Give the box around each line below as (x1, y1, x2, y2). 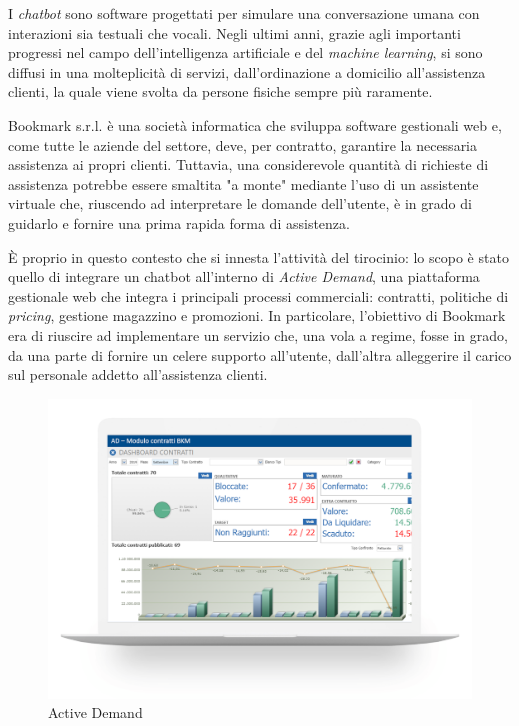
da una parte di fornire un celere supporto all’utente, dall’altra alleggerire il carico (8, 344, 512, 365)
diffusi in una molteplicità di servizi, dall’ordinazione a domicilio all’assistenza (8, 61, 486, 82)
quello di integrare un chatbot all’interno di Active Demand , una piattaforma (8, 266, 480, 287)
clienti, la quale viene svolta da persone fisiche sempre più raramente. (8, 81, 433, 102)
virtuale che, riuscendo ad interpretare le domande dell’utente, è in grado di (8, 193, 472, 214)
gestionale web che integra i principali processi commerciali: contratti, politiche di (8, 285, 509, 306)
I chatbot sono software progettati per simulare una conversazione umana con (8, 3, 480, 23)
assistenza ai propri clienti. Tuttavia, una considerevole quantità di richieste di (8, 154, 489, 175)
